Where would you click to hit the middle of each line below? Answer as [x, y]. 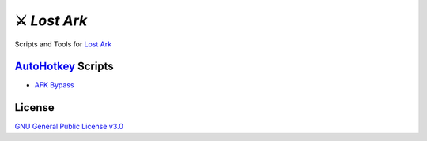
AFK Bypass [54, 85]
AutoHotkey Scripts [64, 67]
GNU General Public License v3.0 [69, 127]
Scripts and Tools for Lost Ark [63, 44]
